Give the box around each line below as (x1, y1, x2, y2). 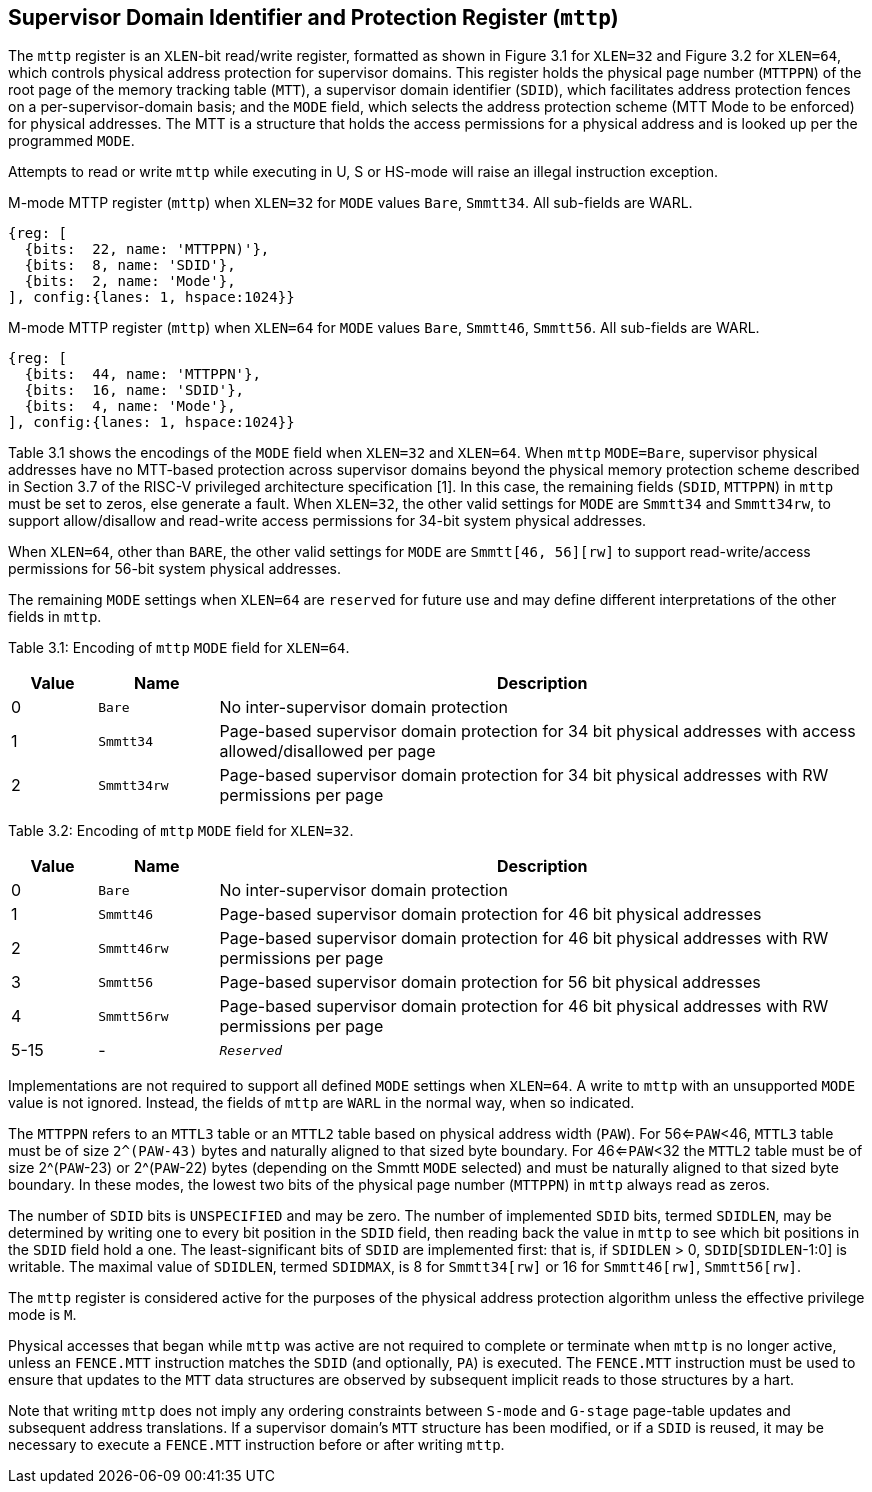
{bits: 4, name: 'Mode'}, (24, 398, 236, 415)
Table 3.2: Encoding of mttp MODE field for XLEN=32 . (8, 822, 354, 840)
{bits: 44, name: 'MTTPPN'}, (24, 366, 261, 383)
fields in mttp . (8, 608, 102, 626)
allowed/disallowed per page (219, 741, 436, 762)
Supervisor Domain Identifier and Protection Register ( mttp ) (8, 5, 619, 30)
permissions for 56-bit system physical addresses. (8, 560, 341, 578)
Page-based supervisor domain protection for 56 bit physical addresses (219, 972, 761, 993)
